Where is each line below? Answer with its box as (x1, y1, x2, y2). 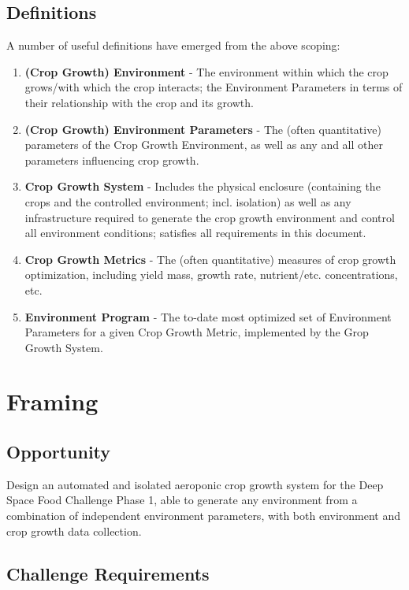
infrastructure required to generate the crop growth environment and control (24, 209, 395, 225)
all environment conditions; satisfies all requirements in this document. (24, 224, 366, 241)
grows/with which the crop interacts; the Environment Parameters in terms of (24, 79, 403, 95)
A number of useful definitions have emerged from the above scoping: (6, 37, 340, 54)
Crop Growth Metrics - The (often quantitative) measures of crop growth (24, 250, 396, 267)
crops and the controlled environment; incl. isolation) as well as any (24, 193, 351, 210)
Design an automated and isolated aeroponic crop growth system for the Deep (6, 476, 384, 492)
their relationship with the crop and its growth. (24, 94, 254, 110)
